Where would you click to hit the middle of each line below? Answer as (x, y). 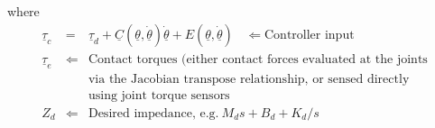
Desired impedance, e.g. (153, 113)
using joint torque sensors (159, 95)
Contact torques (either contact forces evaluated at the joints (258, 59)
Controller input (309, 35)
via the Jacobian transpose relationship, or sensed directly (249, 79)
